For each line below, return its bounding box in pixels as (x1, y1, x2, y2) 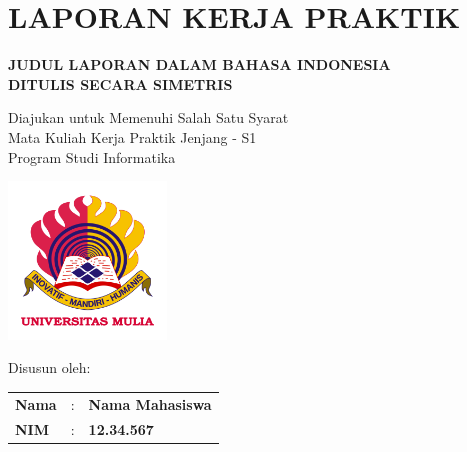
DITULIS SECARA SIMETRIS (8, 73, 233, 94)
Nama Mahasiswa (88, 393, 212, 414)
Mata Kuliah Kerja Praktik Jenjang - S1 (8, 126, 257, 147)
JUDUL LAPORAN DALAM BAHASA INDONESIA (8, 54, 391, 75)
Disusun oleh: (8, 357, 91, 378)
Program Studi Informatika (8, 146, 176, 167)
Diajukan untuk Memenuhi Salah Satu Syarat (8, 107, 289, 128)
